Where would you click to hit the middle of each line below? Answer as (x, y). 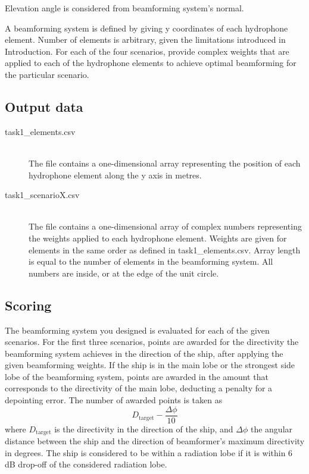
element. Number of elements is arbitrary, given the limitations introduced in (145, 40)
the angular (271, 429)
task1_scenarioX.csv (42, 195)
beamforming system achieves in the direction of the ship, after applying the (144, 353)
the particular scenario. (47, 74)
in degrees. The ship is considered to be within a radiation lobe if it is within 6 (149, 452)
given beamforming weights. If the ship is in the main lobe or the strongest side (150, 365)
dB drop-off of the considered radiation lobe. (86, 464)
